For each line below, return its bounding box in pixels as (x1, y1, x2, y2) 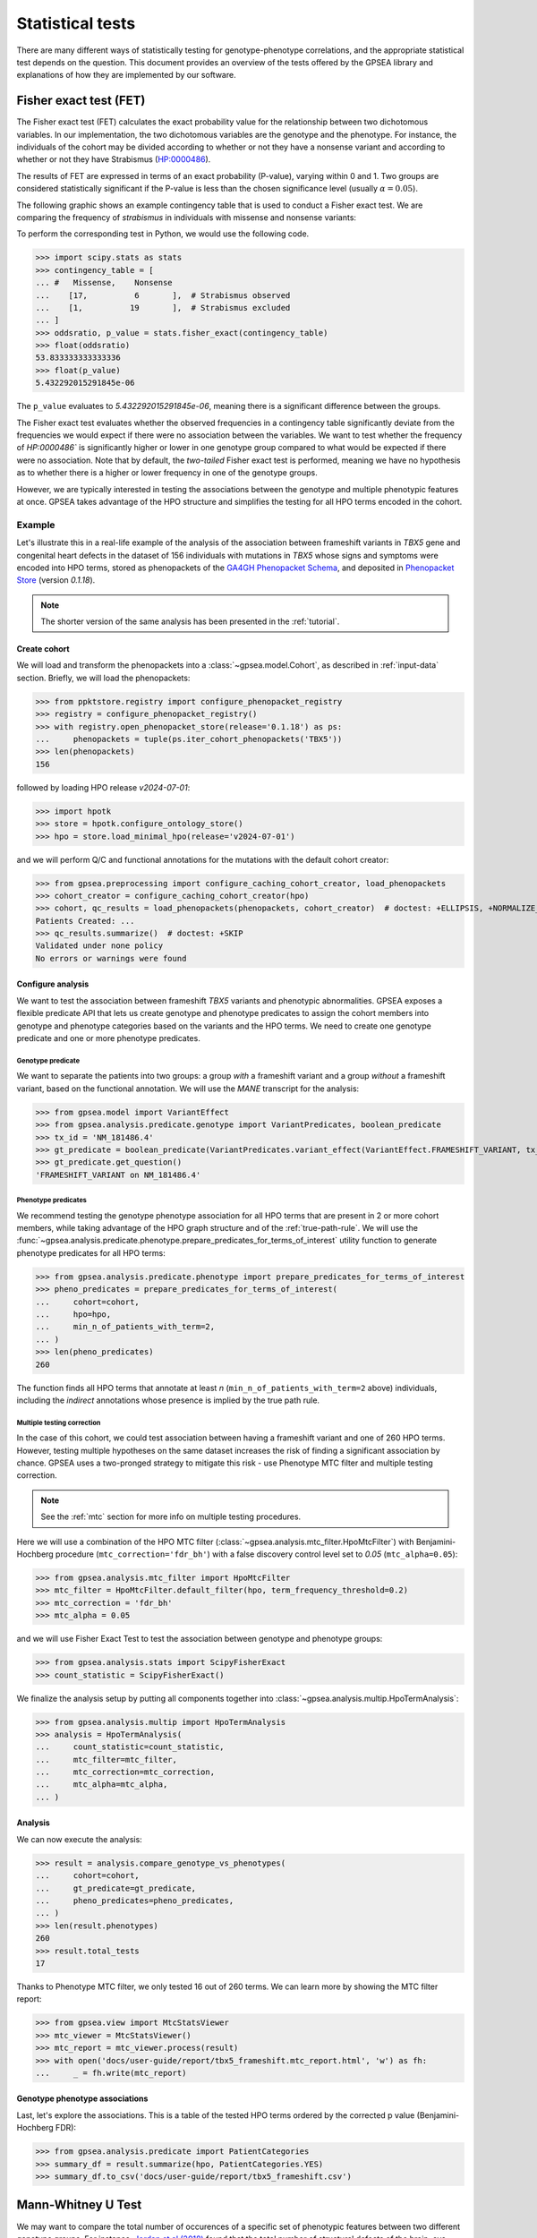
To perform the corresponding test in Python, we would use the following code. (16, 228, 310, 239)
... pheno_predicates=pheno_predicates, (35, 1896, 234, 1906)
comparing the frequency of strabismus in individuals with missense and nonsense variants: (16, 211, 357, 223)
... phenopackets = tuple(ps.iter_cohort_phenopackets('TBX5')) (35, 734, 343, 744)
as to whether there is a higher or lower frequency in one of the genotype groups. (16, 467, 318, 478)
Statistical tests (16, 13, 136, 33)
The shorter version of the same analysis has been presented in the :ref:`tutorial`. (40, 616, 340, 627)
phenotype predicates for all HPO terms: (16, 1247, 166, 1258)
